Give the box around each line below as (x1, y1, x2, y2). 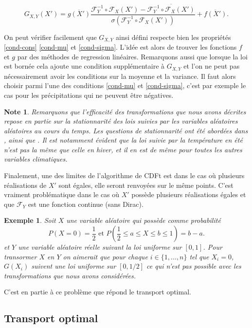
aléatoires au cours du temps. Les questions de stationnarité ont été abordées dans (4, 125, 248, 135)
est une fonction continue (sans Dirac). (28, 199, 144, 209)
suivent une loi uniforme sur (31, 261, 116, 271)
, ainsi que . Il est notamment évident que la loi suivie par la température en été (4, 135, 243, 145)
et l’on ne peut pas (183, 61, 240, 71)
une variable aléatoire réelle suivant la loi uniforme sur (18, 242, 182, 252)
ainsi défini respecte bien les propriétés (115, 32, 231, 42)
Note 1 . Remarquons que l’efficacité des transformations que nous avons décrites (4, 106, 246, 116)
